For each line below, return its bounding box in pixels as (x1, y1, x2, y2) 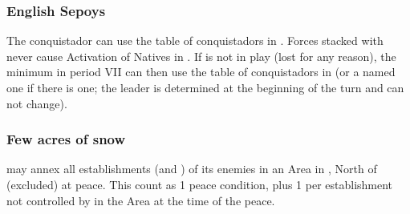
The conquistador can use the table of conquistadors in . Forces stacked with (6, 32, 384, 49)
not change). (6, 95, 67, 111)
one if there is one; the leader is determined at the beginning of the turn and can (6, 79, 404, 95)
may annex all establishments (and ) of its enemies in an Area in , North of (6, 160, 377, 177)
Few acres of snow (6, 129, 126, 149)
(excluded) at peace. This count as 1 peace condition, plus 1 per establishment (6, 176, 393, 192)
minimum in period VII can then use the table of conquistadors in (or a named (6, 63, 396, 80)
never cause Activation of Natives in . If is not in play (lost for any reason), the (6, 47, 396, 64)
